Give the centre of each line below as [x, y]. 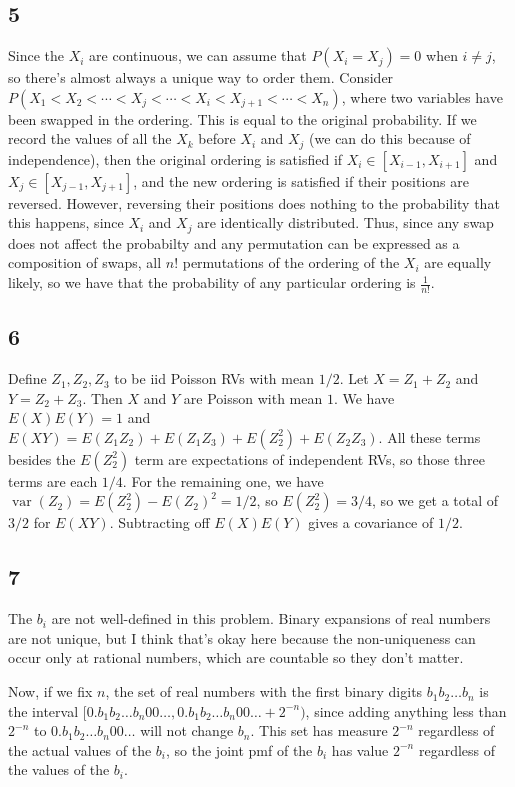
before [217, 138]
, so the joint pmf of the [239, 749]
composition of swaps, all [85, 262]
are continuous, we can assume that [198, 55]
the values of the [59, 769]
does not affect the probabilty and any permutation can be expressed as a [234, 242]
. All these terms [429, 436]
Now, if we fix [50, 691]
